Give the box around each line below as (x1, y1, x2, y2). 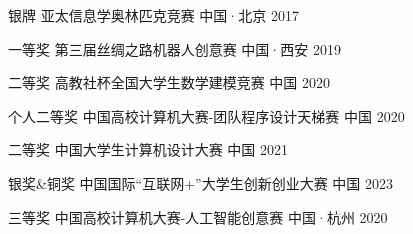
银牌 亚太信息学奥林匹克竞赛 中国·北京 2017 (8, 5, 299, 25)
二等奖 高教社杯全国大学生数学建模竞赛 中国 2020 (8, 72, 331, 93)
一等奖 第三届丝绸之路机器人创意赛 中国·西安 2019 (8, 38, 341, 59)
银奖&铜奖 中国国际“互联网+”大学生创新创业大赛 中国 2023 (8, 172, 394, 193)
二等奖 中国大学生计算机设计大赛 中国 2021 (8, 139, 289, 160)
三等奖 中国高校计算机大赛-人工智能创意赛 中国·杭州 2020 (8, 206, 388, 227)
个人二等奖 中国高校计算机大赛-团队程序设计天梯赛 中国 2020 (8, 105, 405, 126)
